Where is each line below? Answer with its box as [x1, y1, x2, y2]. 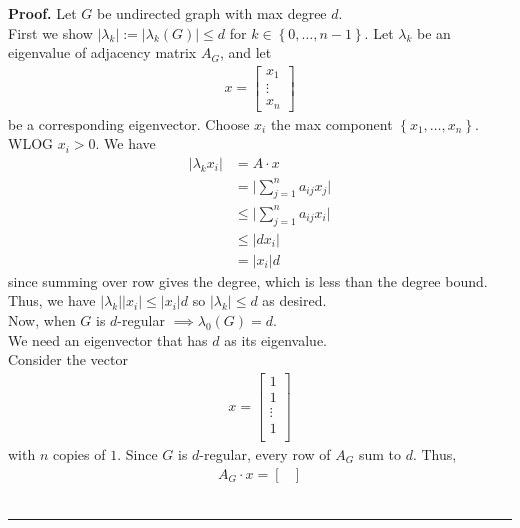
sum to [358, 443, 401, 464]
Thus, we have [8, 290, 96, 311]
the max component [270, 113, 393, 134]
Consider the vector [8, 349, 128, 370]
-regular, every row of [199, 443, 331, 464]
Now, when [8, 309, 76, 330]
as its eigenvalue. [224, 329, 328, 350]
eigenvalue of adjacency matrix [8, 42, 197, 63]
